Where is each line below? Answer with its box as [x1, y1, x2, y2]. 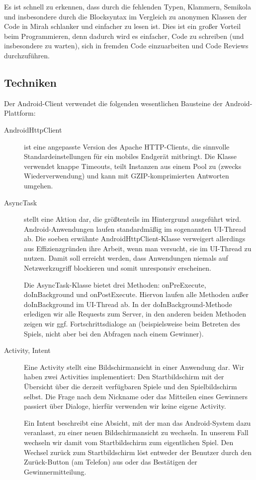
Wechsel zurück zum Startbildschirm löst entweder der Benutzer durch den [24, 447, 252, 457]
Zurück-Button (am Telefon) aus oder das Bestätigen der [24, 457, 197, 467]
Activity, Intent [4, 345, 51, 355]
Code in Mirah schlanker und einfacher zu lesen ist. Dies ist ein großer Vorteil [4, 21, 241, 31]
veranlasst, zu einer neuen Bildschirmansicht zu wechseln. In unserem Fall [24, 427, 249, 438]
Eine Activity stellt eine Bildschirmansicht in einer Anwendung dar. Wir [24, 361, 244, 372]
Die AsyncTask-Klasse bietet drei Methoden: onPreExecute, [24, 279, 206, 290]
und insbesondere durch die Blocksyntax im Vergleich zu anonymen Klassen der [4, 11, 247, 21]
